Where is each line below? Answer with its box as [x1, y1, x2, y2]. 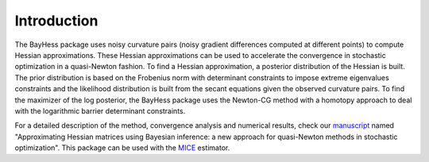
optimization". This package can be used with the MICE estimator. [14, 143, 230, 152]
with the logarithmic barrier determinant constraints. [14, 106, 186, 115]
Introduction [14, 12, 99, 29]
